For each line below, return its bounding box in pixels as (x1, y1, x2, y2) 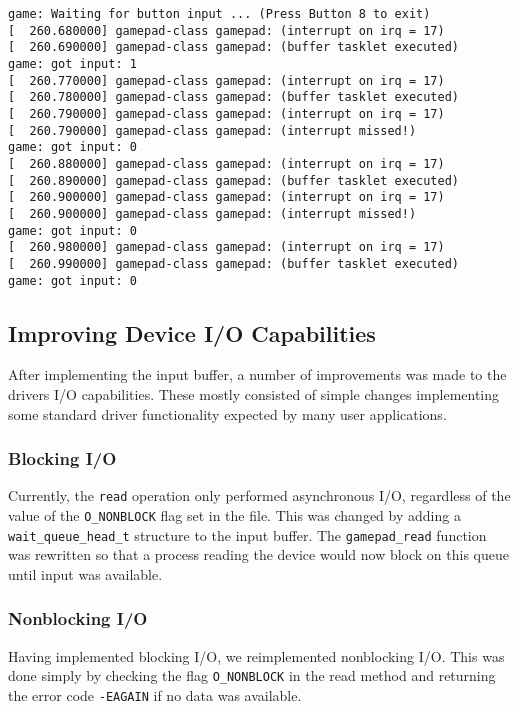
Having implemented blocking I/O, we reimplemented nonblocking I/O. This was (8, 645, 505, 666)
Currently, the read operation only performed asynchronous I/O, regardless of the (8, 485, 511, 506)
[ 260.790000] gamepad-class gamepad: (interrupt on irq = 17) (8, 106, 445, 121)
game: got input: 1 (8, 56, 137, 71)
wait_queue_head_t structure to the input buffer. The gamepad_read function (8, 524, 487, 545)
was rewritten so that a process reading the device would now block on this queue (8, 544, 510, 565)
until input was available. (8, 563, 163, 584)
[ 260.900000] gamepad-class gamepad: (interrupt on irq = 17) (8, 190, 445, 205)
